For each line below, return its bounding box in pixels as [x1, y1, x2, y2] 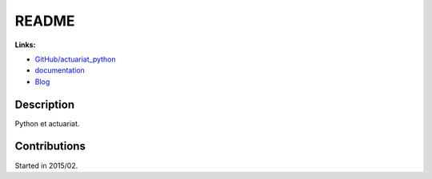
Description [14, 97, 75, 111]
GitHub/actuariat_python [34, 54, 116, 64]
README [14, 12, 75, 30]
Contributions [14, 140, 86, 153]
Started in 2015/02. [14, 161, 78, 170]
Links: [14, 40, 36, 50]
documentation [34, 66, 86, 75]
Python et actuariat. [14, 118, 80, 128]
